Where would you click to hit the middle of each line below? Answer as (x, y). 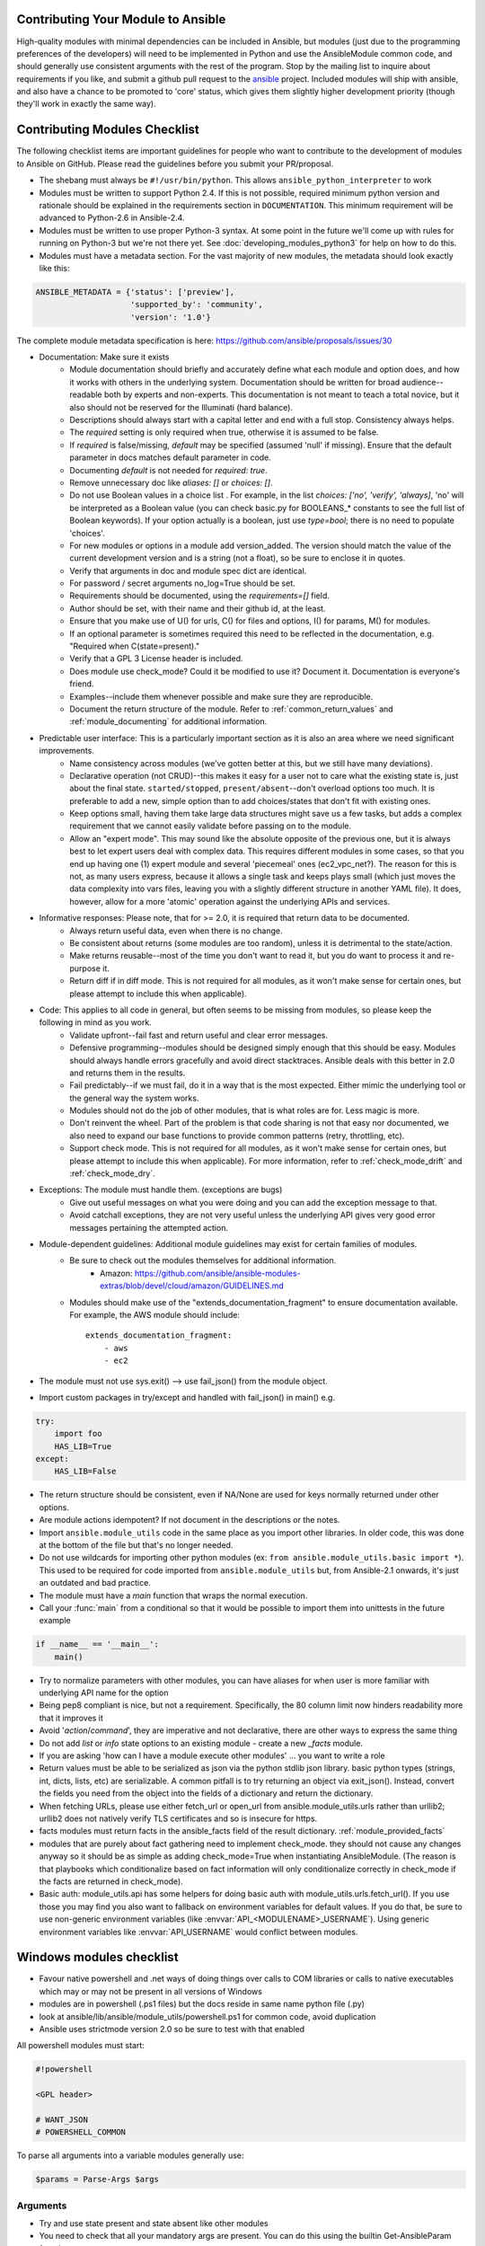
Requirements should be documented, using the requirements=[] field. (199, 596)
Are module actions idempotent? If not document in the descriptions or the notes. (190, 1520)
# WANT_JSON (62, 2119)
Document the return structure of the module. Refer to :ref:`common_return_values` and (232, 709)
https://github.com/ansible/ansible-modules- (217, 1273)
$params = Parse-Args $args (97, 2180)
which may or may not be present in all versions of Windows (150, 1991)
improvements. (66, 751)
